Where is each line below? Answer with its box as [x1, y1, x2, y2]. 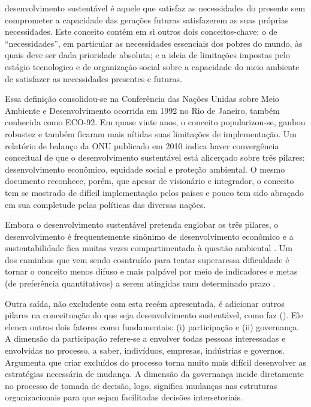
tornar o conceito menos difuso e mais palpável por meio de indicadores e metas [5, 265, 298, 278]
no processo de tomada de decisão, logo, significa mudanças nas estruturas [5, 379, 277, 391]
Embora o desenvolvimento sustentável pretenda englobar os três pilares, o [5, 218, 279, 231]
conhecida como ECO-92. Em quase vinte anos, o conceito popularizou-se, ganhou [5, 116, 306, 128]
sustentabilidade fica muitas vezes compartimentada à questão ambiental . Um [5, 242, 292, 254]
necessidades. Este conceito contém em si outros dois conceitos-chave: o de [5, 25, 277, 38]
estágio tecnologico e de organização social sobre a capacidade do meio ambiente [5, 60, 300, 73]
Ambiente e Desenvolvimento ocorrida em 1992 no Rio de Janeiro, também [5, 104, 280, 116]
